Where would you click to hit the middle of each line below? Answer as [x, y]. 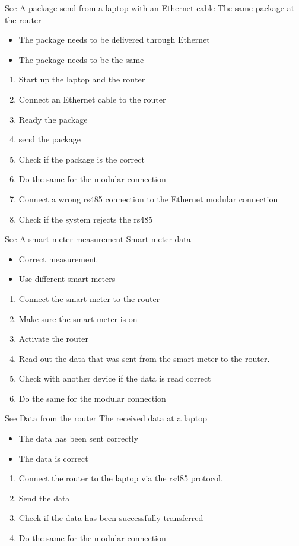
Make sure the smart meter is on [78, 318]
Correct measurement [58, 258]
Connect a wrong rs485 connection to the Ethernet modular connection [148, 199]
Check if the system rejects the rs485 [86, 219]
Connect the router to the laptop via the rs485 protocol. [121, 478]
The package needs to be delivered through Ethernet [114, 39]
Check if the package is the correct [82, 159]
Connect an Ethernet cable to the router [92, 99]
